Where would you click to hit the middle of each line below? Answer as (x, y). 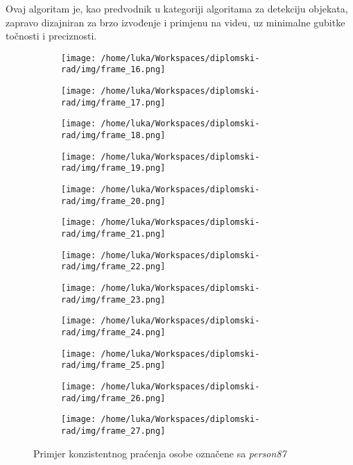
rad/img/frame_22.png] (113, 267)
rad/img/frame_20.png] (113, 201)
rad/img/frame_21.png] (113, 234)
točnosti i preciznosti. (51, 36)
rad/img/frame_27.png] (113, 431)
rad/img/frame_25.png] (113, 365)
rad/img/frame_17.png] (113, 102)
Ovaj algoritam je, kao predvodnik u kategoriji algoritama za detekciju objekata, (177, 8)
